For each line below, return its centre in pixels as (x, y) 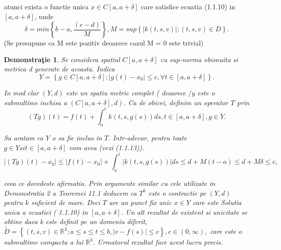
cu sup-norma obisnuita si (199, 59)
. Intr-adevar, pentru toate (148, 138)
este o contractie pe (177, 193)
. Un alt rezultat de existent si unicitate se (184, 212)
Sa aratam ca (24, 138)
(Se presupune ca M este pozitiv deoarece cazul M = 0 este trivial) (104, 43)
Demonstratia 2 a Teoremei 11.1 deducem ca (70, 193)
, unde (44, 16)
